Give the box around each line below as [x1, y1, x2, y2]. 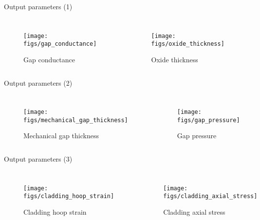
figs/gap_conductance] [23, 40, 97, 48]
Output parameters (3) [4, 154, 73, 164]
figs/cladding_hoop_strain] [23, 193, 114, 200]
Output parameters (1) [4, 1, 73, 11]
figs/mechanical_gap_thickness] [23, 116, 128, 124]
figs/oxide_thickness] [151, 40, 224, 48]
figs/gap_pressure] [177, 116, 240, 124]
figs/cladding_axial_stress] [163, 193, 258, 200]
